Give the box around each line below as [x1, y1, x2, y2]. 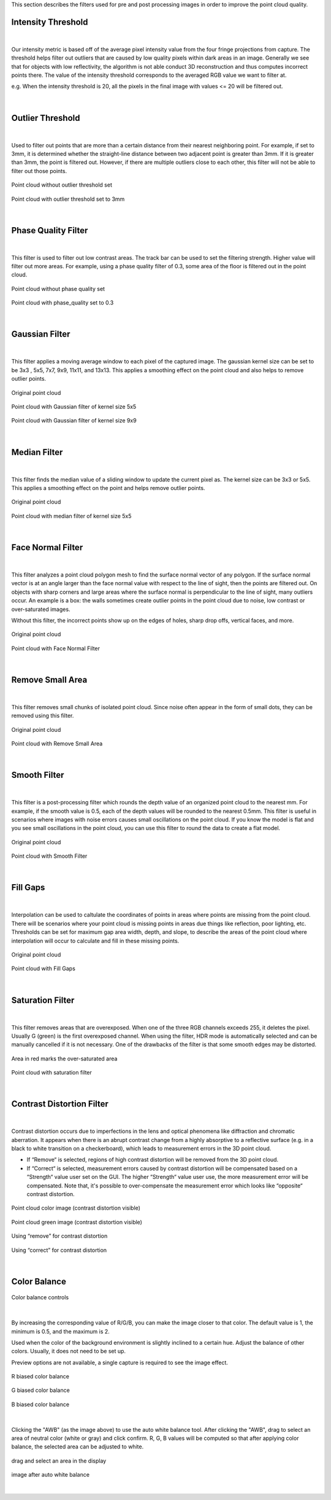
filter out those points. [11, 167, 67, 174]
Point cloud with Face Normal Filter [11, 645, 101, 652]
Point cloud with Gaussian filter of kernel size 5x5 [11, 403, 137, 410]
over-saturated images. [11, 605, 70, 613]
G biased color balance [11, 1386, 70, 1394]
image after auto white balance [11, 1471, 90, 1479]
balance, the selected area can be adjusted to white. [11, 1443, 144, 1450]
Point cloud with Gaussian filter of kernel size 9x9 [11, 417, 137, 424]
